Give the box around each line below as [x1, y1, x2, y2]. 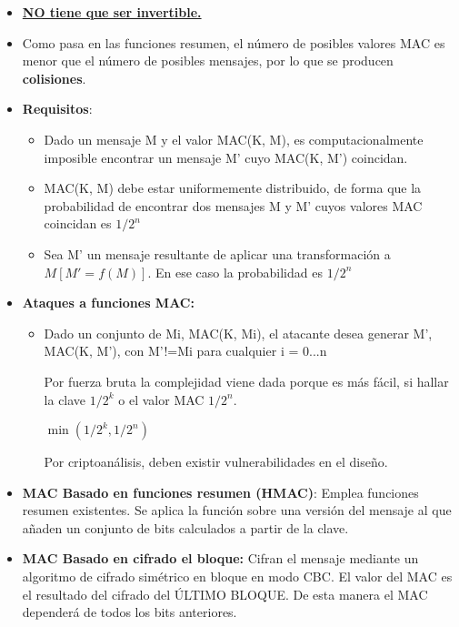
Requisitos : [22, 99, 93, 118]
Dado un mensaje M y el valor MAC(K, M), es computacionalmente [44, 129, 424, 148]
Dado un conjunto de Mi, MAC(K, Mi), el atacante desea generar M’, [44, 323, 433, 342]
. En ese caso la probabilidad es [147, 262, 323, 281]
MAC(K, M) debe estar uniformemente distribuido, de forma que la [44, 178, 422, 197]
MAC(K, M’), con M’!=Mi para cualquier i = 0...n [44, 341, 327, 360]
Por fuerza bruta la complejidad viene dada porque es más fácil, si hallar [44, 371, 449, 390]
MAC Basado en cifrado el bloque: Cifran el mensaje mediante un [22, 549, 419, 568]
